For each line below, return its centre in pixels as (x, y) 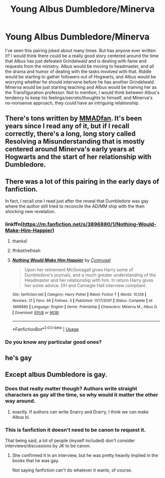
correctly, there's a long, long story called (70, 134)
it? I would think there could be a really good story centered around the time (82, 56)
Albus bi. (21, 417)
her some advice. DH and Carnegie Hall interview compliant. (85, 286)
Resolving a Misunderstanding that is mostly (75, 142)
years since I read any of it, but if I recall (67, 126)
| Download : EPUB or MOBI (36, 313)
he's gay (18, 358)
